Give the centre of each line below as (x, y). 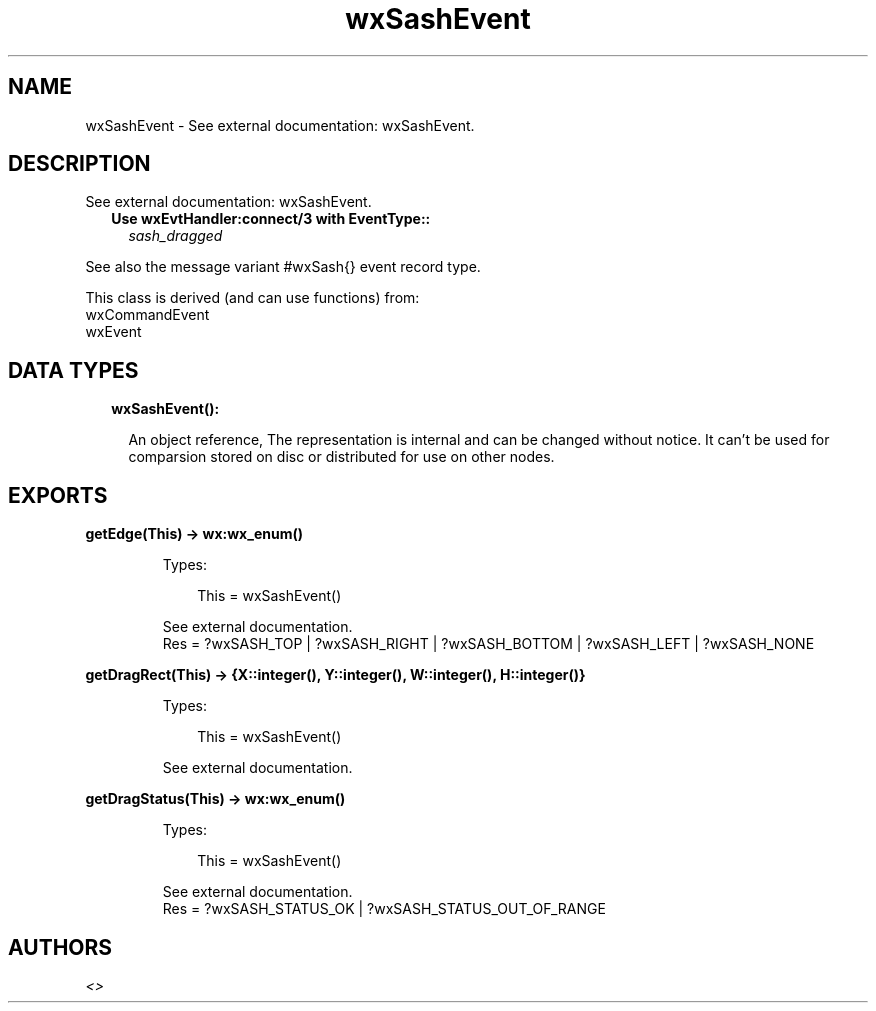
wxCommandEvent (147, 315)
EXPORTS (58, 495)
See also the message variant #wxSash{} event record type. (283, 267)
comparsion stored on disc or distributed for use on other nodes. (341, 457)
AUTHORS (60, 947)
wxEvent (113, 332)
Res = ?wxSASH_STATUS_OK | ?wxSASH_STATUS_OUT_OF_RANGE (384, 909)
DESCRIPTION (79, 164)
